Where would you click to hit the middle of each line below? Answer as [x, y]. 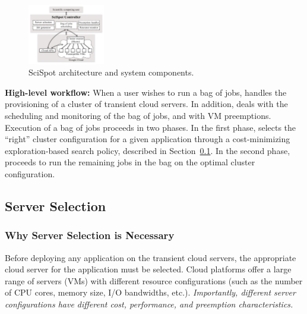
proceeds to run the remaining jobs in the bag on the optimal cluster [130, 162]
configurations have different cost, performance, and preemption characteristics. [149, 304]
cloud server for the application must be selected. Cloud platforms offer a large [148, 269]
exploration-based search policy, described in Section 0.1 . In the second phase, [148, 150]
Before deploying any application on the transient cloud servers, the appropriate [151, 257]
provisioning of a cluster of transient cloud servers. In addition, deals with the [146, 104]
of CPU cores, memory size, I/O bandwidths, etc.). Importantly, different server [150, 292]
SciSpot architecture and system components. [111, 72]
